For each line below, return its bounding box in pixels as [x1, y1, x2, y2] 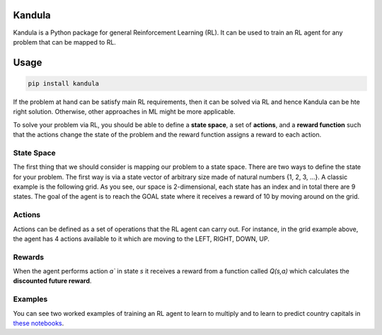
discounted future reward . [13, 276, 92, 286]
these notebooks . [13, 319, 64, 327]
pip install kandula [28, 79, 99, 88]
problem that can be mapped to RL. [13, 37, 117, 46]
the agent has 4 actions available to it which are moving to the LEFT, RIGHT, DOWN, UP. [13, 234, 270, 243]
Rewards [13, 252, 45, 261]
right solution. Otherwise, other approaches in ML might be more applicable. [13, 107, 236, 116]
